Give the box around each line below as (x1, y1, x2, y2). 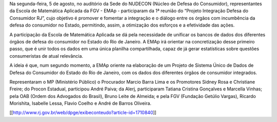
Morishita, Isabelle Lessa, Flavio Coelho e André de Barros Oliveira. (9, 100, 151, 107)
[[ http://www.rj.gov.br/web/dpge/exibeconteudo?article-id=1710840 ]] (9, 110, 156, 116)
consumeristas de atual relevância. (9, 53, 84, 59)
